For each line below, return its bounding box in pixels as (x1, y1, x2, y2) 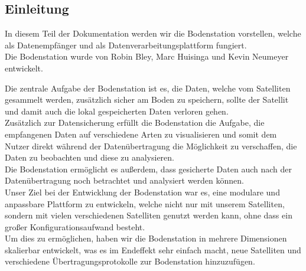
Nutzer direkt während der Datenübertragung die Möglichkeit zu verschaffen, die (5, 139, 297, 152)
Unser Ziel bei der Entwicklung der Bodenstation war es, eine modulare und (5, 185, 280, 198)
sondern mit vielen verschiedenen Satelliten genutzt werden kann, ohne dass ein (5, 209, 292, 221)
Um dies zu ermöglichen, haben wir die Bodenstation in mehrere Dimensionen (5, 232, 287, 244)
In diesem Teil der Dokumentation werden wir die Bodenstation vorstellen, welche (5, 27, 301, 40)
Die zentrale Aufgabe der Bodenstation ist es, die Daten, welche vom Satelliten (5, 81, 291, 94)
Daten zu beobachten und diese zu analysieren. (5, 151, 174, 164)
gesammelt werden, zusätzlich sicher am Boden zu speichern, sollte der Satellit (5, 93, 289, 106)
